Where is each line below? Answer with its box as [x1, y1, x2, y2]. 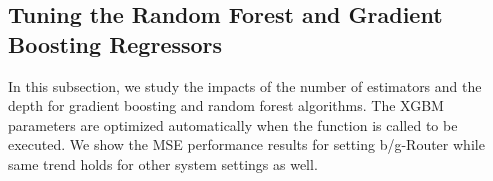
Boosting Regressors [8, 28, 223, 59]
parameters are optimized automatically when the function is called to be [8, 114, 458, 135]
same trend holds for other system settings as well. [8, 153, 318, 174]
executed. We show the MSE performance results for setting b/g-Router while [8, 134, 485, 155]
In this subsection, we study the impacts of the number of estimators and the [8, 75, 482, 96]
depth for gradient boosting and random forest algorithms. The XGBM [8, 95, 444, 116]
